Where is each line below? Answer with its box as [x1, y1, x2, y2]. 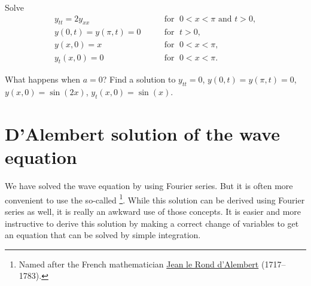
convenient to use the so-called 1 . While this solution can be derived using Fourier [5, 191, 305, 206]
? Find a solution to [102, 73, 176, 86]
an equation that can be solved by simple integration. [5, 229, 201, 241]
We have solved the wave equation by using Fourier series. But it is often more [5, 179, 293, 192]
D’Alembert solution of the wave [5, 121, 280, 146]
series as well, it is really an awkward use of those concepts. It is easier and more [5, 205, 301, 218]
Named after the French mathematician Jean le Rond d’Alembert [19, 257, 259, 270]
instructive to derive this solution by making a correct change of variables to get [5, 217, 299, 229]
